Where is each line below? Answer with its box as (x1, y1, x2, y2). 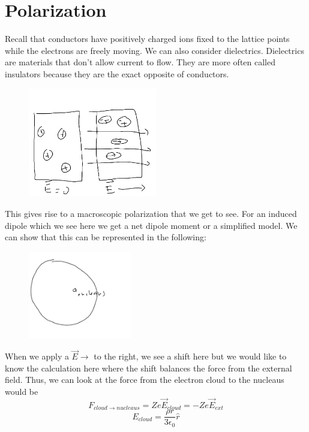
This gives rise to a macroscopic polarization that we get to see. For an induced (5, 207, 297, 219)
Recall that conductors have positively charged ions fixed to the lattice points (5, 32, 290, 45)
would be (5, 385, 38, 398)
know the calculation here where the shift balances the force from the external (5, 361, 292, 374)
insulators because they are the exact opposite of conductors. (5, 67, 229, 80)
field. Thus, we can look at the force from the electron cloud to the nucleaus (5, 373, 284, 386)
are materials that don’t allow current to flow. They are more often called (5, 56, 276, 68)
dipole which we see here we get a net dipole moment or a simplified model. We (5, 219, 298, 231)
